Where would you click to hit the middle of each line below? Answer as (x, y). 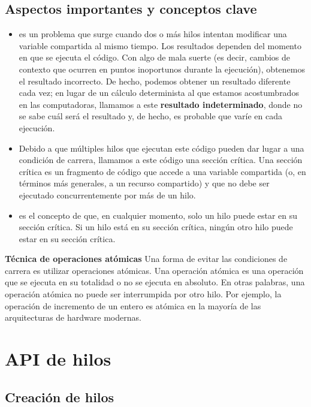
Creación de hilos (60, 397)
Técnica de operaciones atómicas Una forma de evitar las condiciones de (146, 259)
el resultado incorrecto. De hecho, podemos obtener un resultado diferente (155, 81)
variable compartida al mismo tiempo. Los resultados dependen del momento (160, 45)
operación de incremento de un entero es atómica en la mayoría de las (133, 305)
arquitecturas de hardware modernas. (73, 317)
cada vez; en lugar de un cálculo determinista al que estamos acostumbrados (159, 93)
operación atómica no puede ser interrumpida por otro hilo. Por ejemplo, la (143, 294)
